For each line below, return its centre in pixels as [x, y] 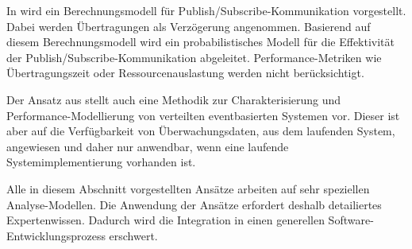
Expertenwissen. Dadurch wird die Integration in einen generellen [166, 220]
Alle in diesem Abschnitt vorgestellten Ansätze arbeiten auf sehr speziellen [188, 188]
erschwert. [133, 235]
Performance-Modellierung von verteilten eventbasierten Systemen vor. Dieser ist [203, 115]
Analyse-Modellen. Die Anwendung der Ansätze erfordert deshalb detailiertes [194, 204]
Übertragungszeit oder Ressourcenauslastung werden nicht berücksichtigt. [185, 73]
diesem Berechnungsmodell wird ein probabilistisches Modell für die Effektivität [201, 42]
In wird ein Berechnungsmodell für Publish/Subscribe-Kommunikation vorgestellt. [206, 10]
